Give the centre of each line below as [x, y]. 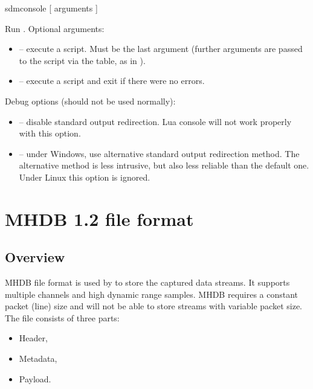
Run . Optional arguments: [55, 28]
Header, [33, 338]
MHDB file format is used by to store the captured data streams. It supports [147, 282]
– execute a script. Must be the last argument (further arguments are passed [161, 49]
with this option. [50, 133]
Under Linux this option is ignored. [85, 177]
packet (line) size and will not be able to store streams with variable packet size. [153, 306]
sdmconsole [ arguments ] [51, 8]
